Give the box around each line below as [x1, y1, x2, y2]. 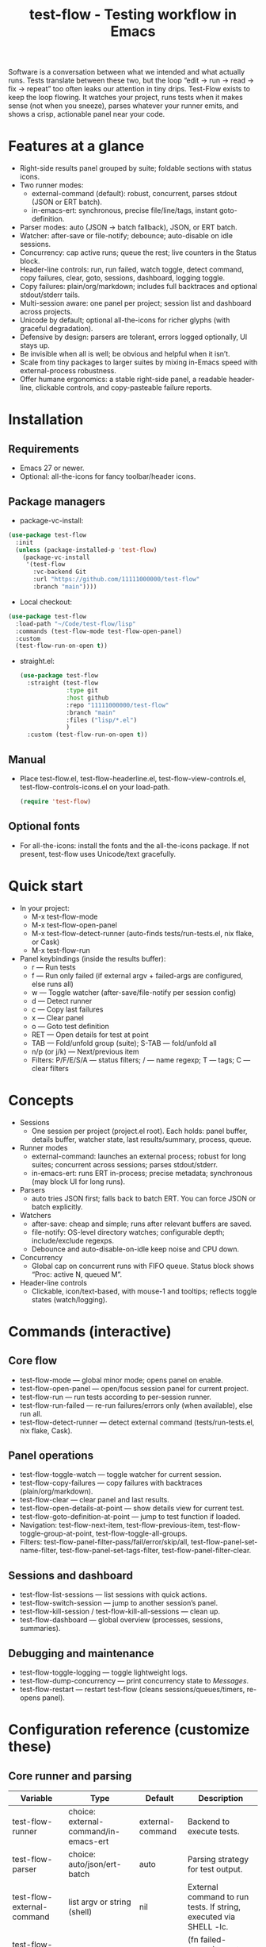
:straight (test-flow [27, 679, 99, 688]
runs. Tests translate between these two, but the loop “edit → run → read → [8, 75, 255, 85]
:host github [66, 693, 109, 702]
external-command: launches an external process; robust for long [31, 1151, 247, 1161]
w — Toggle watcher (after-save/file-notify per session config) [31, 987, 236, 997]
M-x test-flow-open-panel [31, 920, 117, 930]
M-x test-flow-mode [31, 912, 98, 921]
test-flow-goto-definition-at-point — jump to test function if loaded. [19, 1512, 241, 1521]
